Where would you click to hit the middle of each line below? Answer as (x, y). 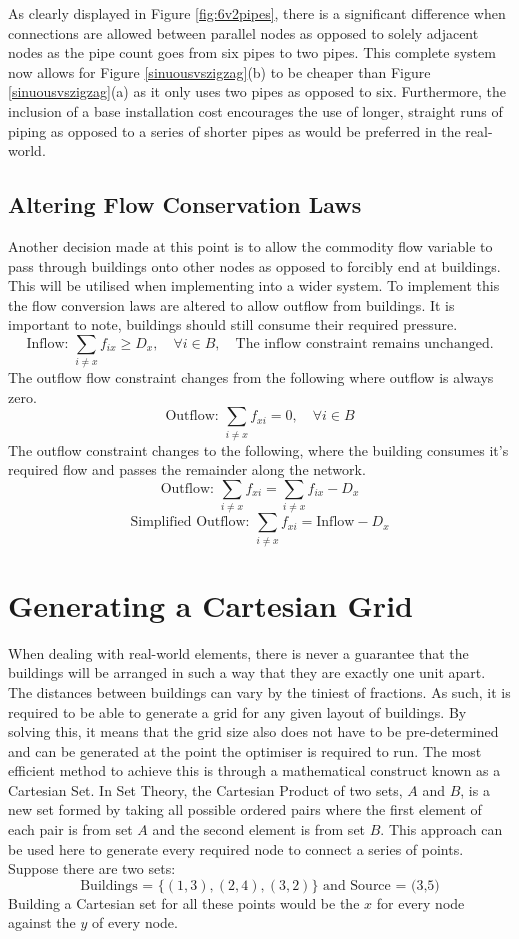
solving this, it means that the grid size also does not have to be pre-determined (253, 731)
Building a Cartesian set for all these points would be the (184, 902)
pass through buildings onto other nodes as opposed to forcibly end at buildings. (254, 265)
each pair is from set (70, 829)
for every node (420, 902)
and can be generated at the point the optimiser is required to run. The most (245, 750)
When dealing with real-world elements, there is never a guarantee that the (238, 652)
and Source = (365, 885)
